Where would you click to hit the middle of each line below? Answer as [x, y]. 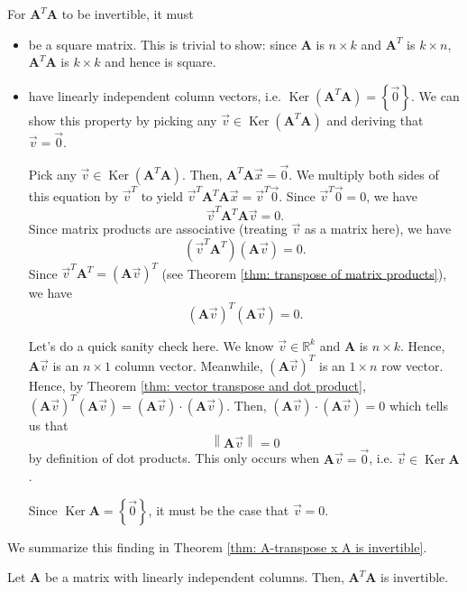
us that [48, 425]
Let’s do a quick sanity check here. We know [151, 345]
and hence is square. [160, 62]
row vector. [412, 365]
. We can [435, 95]
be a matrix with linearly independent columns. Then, [194, 577]
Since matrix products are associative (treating [158, 229]
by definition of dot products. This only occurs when [174, 458]
